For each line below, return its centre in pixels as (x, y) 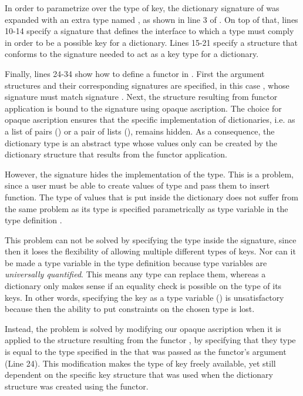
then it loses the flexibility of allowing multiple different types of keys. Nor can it (150, 251)
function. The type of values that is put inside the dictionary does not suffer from (151, 197)
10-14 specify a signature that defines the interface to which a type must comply (149, 31)
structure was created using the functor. (77, 386)
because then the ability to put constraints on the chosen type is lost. (130, 309)
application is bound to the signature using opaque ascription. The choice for (143, 108)
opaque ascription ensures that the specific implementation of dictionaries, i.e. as (150, 120)
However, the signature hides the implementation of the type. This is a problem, (149, 174)
